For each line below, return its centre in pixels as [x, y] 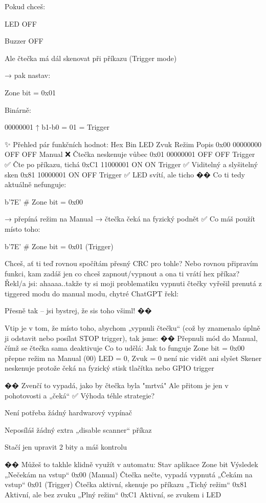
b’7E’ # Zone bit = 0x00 [44, 201]
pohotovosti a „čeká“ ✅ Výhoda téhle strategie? [80, 395]
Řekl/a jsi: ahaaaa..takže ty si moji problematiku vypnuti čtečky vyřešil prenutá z [133, 283]
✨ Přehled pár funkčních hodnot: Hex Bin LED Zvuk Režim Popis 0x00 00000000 [133, 144]
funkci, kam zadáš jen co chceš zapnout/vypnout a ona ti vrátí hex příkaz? [122, 273]
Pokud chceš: [25, 6]
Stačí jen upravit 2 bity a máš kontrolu [66, 447]
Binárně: [18, 109]
